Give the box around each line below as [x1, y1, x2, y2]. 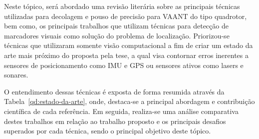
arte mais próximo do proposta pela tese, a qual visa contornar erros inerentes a [4, 49, 249, 60]
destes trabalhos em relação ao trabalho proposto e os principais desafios [4, 115, 226, 126]
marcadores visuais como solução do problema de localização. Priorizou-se [4, 30, 230, 40]
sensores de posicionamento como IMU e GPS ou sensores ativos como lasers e [4, 59, 244, 70]
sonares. [4, 69, 28, 80]
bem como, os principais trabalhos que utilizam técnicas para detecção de [4, 20, 229, 31]
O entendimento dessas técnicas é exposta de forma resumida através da [4, 86, 225, 96]
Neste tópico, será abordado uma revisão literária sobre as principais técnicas [4, 1, 240, 11]
